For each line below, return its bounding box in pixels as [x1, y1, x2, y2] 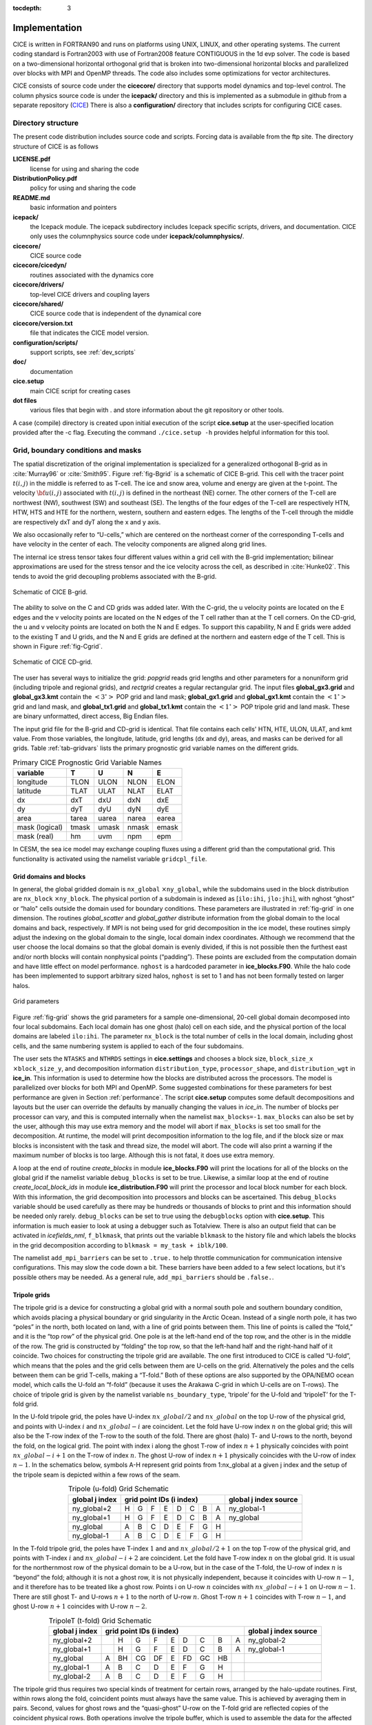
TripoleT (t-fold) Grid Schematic [48, 1615, 152, 1625]
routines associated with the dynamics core [30, 270, 154, 279]
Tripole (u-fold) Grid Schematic [68, 1484, 169, 1494]
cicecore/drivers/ [12, 280, 65, 289]
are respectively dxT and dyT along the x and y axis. [12, 517, 161, 526]
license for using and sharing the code [30, 164, 139, 172]
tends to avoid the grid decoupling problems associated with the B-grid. [12, 572, 217, 580]
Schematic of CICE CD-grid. [12, 658, 93, 666]
